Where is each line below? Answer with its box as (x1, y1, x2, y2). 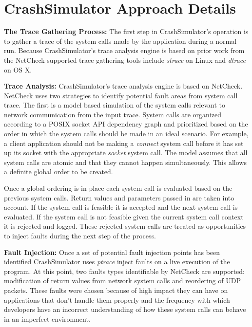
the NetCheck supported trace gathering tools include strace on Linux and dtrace (4, 54, 246, 65)
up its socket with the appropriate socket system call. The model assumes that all (4, 147, 248, 158)
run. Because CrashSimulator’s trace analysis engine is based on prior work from (4, 45, 245, 55)
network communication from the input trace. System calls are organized (4, 109, 221, 119)
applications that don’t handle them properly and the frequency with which (4, 294, 230, 305)
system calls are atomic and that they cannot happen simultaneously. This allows (4, 157, 247, 167)
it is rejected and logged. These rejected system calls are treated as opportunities (4, 221, 246, 231)
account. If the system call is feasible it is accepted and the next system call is (4, 202, 238, 212)
